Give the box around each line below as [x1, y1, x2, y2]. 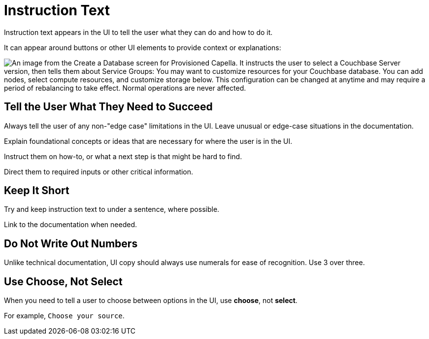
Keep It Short [4, 184, 69, 197]
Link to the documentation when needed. [4, 220, 137, 229]
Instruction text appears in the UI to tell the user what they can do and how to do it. [4, 28, 273, 36]
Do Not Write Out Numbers [4, 237, 138, 250]
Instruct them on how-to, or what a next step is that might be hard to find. [4, 152, 242, 161]
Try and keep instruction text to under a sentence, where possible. [4, 205, 220, 214]
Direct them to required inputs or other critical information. [4, 167, 194, 176]
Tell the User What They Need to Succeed [4, 101, 213, 113]
